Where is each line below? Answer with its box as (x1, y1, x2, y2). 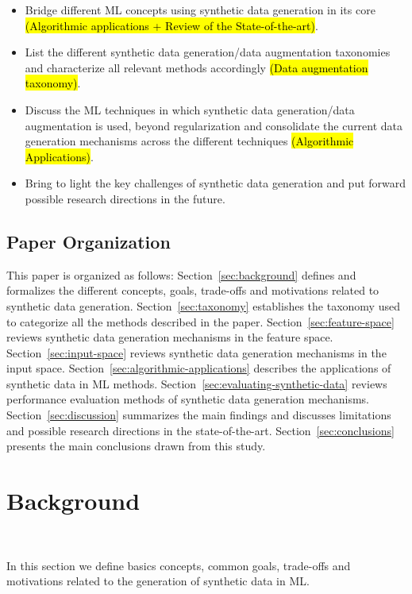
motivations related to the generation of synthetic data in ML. (6, 573, 310, 589)
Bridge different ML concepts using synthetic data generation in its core (25, 2, 375, 17)
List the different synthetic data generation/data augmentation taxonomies (25, 44, 391, 60)
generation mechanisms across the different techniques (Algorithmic (25, 133, 354, 149)
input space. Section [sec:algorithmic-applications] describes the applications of (6, 360, 391, 376)
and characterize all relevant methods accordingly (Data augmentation (25, 59, 368, 75)
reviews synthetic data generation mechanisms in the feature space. (6, 329, 333, 345)
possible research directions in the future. (25, 190, 225, 206)
